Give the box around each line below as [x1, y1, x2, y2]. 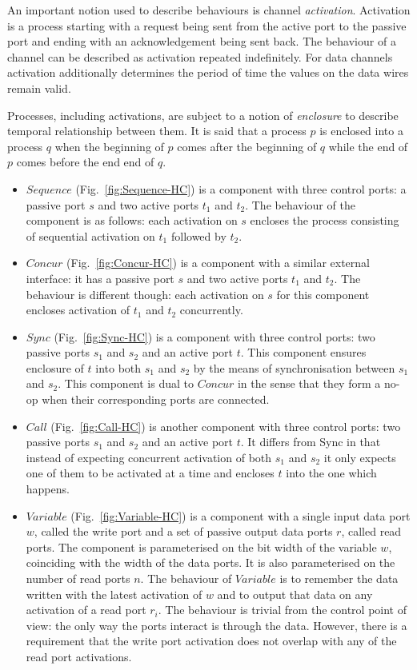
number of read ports [26, 570, 130, 586]
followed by [170, 227, 227, 244]
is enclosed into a [319, 122, 403, 139]
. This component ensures [240, 344, 367, 361]
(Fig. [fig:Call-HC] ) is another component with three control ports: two [50, 417, 401, 434]
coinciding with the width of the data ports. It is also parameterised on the [26, 554, 395, 571]
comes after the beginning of [177, 138, 317, 154]
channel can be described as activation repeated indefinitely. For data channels [7, 48, 393, 65]
